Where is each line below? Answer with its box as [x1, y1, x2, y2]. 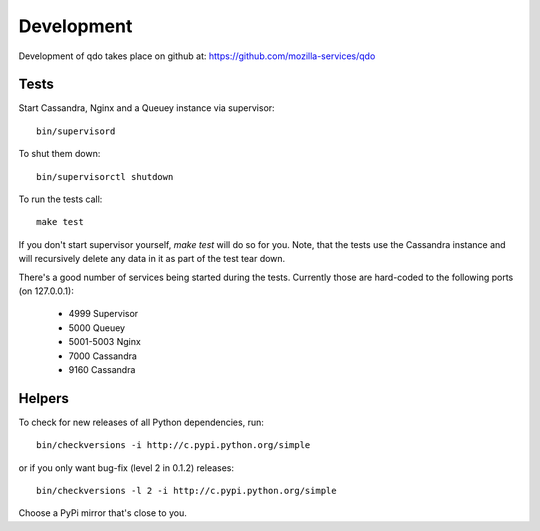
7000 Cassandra [68, 350, 137, 362]
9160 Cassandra [68, 363, 136, 375]
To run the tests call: [18, 193, 103, 205]
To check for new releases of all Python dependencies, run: [18, 416, 264, 428]
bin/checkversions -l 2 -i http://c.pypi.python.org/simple [36, 485, 337, 496]
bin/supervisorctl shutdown [36, 171, 174, 182]
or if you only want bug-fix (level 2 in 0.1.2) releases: [18, 461, 235, 474]
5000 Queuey [68, 321, 125, 334]
